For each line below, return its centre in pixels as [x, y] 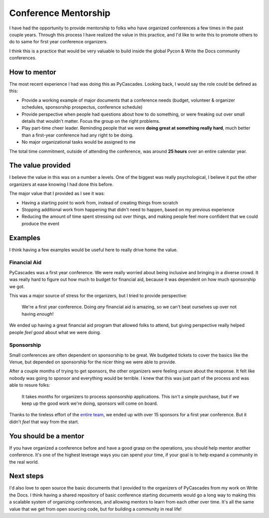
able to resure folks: [30, 385]
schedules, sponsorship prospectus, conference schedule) [82, 107]
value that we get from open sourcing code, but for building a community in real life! [95, 509]
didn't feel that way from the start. [44, 422]
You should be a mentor [47, 436]
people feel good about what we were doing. [55, 332]
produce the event [41, 223]
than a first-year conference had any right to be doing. [78, 135]
